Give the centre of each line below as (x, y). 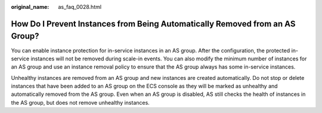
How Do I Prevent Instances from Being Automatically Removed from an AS (153, 24)
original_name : (30, 7)
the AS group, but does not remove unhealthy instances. (80, 102)
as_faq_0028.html (80, 7)
